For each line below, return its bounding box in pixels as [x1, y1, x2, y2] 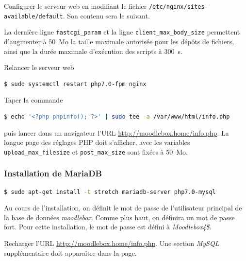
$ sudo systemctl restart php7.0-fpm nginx [4, 80, 147, 87]
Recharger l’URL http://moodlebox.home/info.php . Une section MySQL [4, 238, 219, 248]
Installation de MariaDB [4, 167, 102, 179]
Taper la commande [4, 95, 63, 105]
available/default [4, 13, 63, 20]
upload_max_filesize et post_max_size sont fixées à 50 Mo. [4, 146, 188, 157]
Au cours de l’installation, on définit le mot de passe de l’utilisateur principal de [4, 203, 242, 213]
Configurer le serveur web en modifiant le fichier [4, 1, 147, 11]
